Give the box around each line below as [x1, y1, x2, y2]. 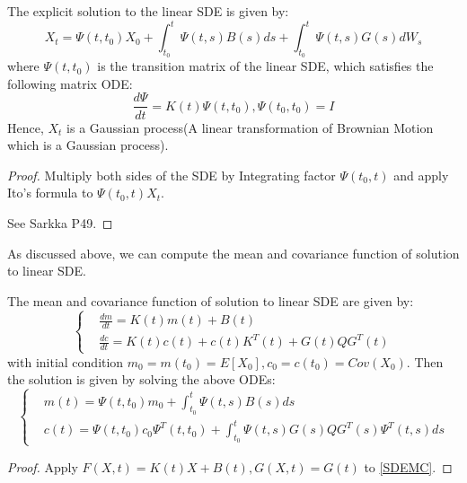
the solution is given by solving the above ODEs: [7, 370, 276, 389]
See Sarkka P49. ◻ [7, 213, 113, 232]
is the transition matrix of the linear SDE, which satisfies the [97, 57, 434, 75]
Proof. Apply [7, 457, 78, 476]
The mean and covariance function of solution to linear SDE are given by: [7, 291, 414, 310]
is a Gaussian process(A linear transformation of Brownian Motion [66, 118, 434, 136]
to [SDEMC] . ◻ [364, 457, 453, 476]
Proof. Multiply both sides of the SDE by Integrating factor [7, 165, 336, 184]
